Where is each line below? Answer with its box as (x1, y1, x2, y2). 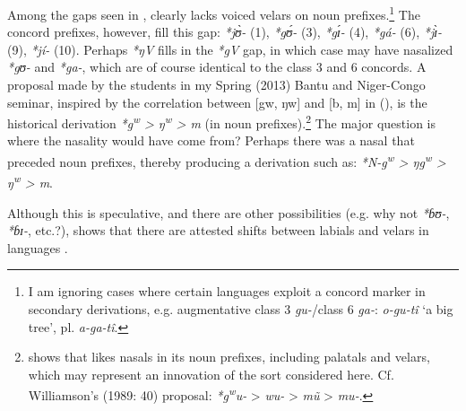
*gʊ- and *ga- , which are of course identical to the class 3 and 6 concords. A (7, 57, 427, 76)
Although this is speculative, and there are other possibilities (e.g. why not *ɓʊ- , (7, 203, 450, 222)
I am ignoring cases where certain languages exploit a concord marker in (28, 282, 426, 301)
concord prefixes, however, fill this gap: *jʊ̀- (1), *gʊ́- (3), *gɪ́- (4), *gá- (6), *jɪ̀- (7, 22, 443, 41)
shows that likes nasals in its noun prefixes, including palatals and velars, (28, 347, 430, 366)
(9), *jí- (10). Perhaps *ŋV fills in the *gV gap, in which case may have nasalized (7, 39, 453, 58)
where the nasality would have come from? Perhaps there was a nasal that (7, 131, 415, 150)
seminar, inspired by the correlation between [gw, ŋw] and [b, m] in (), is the (7, 92, 427, 111)
